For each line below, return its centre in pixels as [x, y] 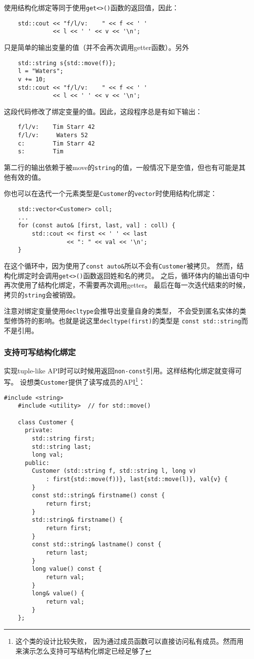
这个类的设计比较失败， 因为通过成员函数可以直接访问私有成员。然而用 [129, 641]
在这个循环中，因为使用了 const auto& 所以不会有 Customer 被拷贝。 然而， [120, 265]
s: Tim [41, 152]
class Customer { [46, 422]
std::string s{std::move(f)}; [67, 63]
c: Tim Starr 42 [56, 143]
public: [37, 463]
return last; [67, 553]
